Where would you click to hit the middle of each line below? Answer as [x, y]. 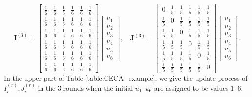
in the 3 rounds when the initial [85, 88]
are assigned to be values [191, 88]
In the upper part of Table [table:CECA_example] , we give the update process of [126, 78]
